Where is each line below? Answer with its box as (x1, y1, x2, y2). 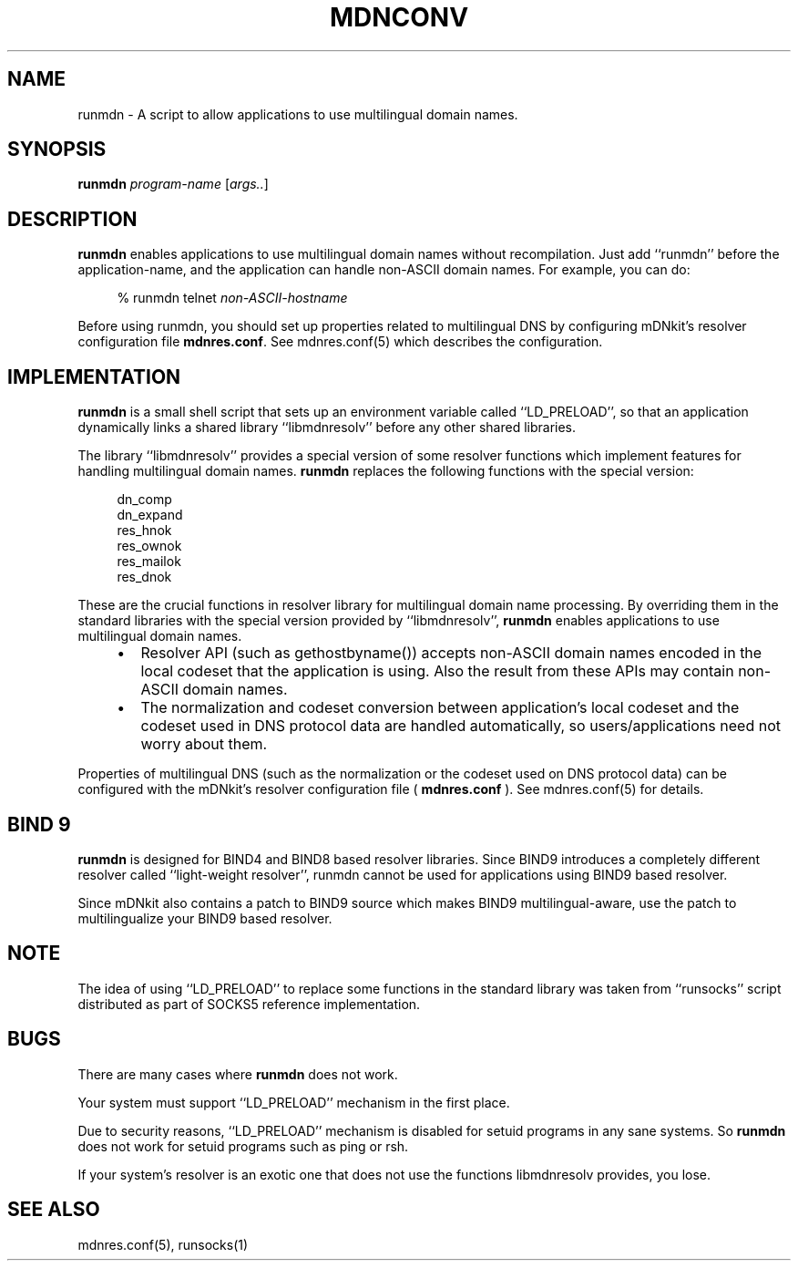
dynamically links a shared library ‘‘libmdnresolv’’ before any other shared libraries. (77, 419, 577, 436)
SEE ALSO (7, 1198, 100, 1222)
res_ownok (117, 538, 182, 554)
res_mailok (117, 553, 181, 570)
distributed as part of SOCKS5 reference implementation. (77, 995, 421, 1012)
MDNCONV (329, 2, 469, 33)
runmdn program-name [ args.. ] (77, 176, 269, 192)
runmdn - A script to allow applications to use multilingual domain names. (77, 106, 518, 122)
